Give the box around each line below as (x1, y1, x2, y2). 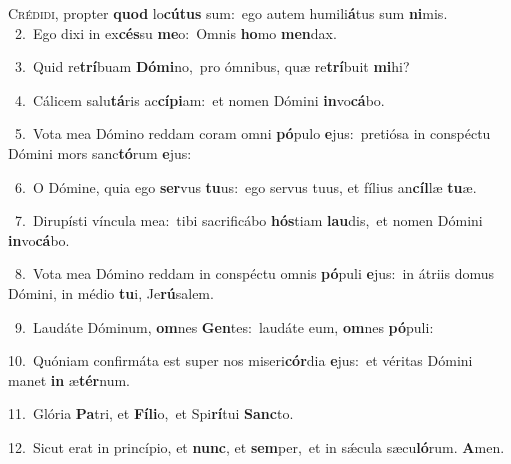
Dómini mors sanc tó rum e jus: (8, 142, 192, 163)
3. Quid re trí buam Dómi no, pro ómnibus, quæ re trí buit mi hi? (14, 56, 410, 77)
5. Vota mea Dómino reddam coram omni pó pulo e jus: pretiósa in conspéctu (14, 123, 491, 144)
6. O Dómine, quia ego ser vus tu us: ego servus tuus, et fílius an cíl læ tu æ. (14, 176, 477, 197)
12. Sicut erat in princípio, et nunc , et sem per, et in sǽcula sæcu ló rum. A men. (8, 436, 505, 457)
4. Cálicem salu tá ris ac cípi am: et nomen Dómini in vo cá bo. (14, 89, 385, 110)
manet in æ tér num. (8, 369, 130, 390)
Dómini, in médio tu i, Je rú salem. (8, 282, 214, 303)
